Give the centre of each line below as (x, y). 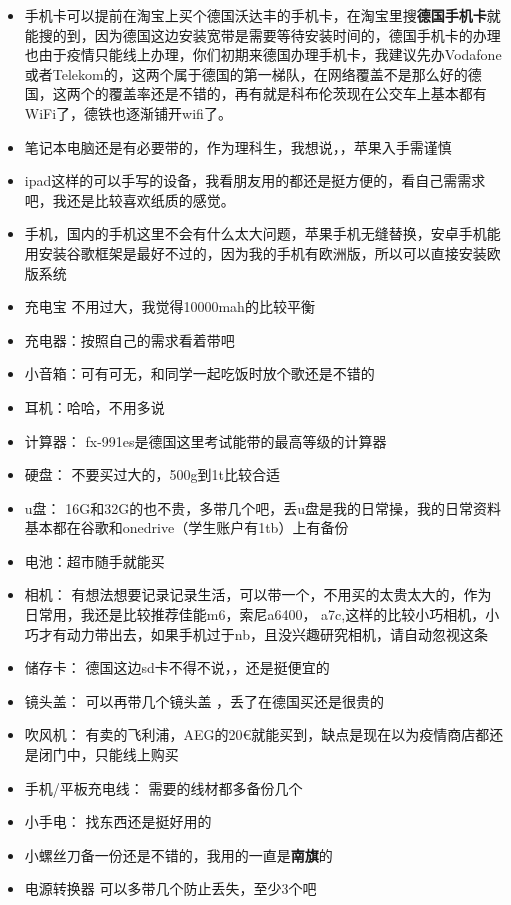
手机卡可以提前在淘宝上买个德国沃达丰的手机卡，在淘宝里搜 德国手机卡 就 (262, 15)
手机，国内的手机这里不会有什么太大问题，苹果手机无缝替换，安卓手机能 (262, 233)
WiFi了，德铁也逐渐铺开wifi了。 (128, 112)
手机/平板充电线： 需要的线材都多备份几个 (163, 787)
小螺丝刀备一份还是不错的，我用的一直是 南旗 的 (178, 854)
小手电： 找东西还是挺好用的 (118, 821)
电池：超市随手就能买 (94, 560)
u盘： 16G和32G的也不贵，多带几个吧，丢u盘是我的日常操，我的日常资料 (263, 507)
